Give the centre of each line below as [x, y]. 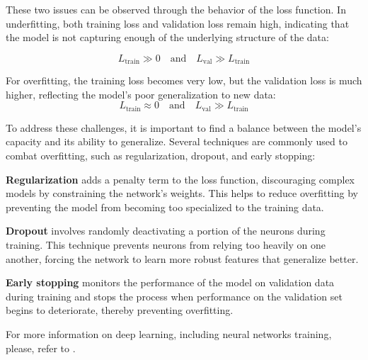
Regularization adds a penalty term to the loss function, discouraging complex [180, 179]
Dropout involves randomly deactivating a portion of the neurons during [166, 231]
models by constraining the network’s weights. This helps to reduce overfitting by [182, 193]
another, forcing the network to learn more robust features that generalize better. [182, 258]
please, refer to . [41, 348]
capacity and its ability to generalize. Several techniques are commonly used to [177, 141]
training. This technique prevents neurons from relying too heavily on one [166, 245]
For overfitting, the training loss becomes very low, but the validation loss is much [184, 80]
